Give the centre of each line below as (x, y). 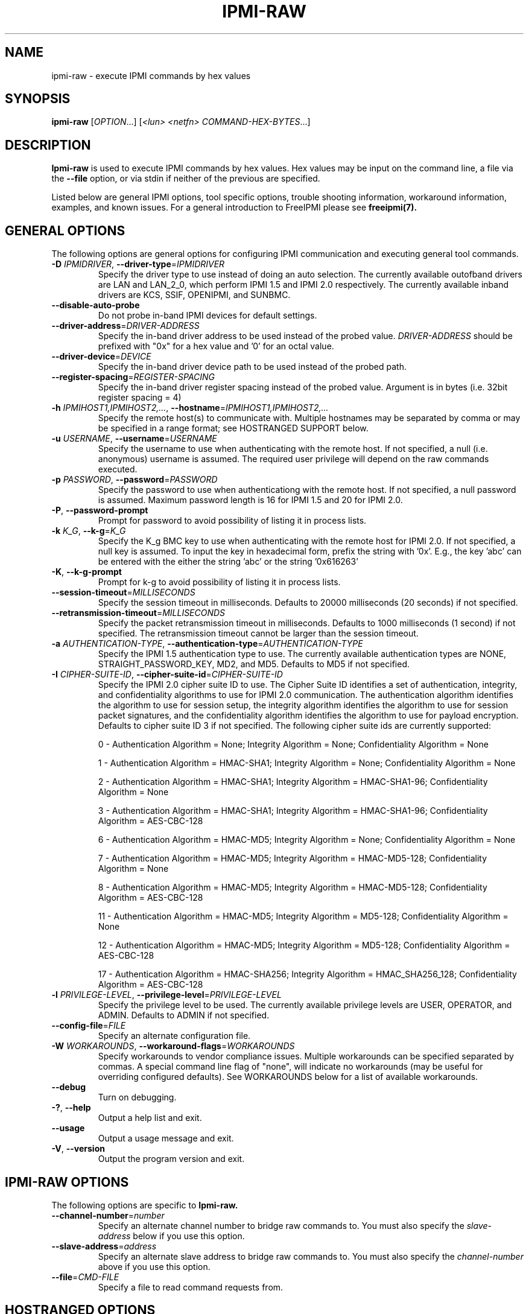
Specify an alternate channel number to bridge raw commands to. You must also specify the (281, 1225)
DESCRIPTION (48, 145)
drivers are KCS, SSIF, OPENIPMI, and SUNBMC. (194, 295)
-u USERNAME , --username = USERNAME (134, 439)
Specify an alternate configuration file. (174, 1036)
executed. (118, 469)
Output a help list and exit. (150, 1118)
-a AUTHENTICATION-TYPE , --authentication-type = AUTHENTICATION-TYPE (207, 644)
